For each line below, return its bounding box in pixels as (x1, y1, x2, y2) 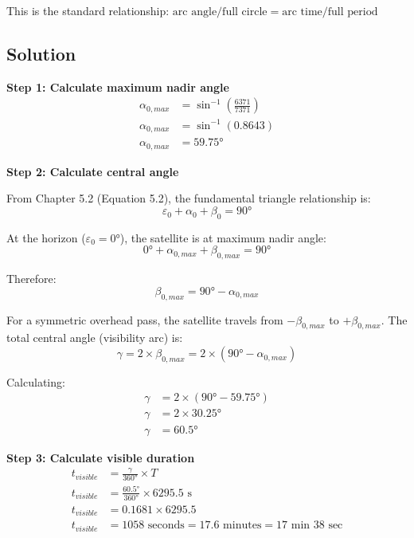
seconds (147, 520, 185, 532)
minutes (223, 520, 262, 532)
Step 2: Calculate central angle (6, 163, 179, 179)
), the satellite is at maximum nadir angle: (119, 229, 326, 245)
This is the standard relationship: (6, 2, 170, 18)
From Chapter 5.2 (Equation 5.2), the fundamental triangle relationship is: (6, 190, 371, 206)
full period (327, 6, 378, 18)
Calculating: (6, 373, 65, 390)
